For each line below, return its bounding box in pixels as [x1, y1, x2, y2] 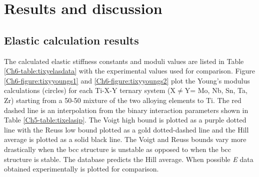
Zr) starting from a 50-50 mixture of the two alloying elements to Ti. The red [4, 94, 241, 105]
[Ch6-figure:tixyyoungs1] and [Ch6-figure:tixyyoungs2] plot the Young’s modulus [4, 75, 250, 85]
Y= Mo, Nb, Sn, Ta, [184, 85, 247, 95]
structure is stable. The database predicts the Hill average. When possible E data [4, 153, 253, 164]
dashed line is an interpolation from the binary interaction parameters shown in [4, 104, 248, 115]
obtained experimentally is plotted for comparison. [4, 163, 159, 174]
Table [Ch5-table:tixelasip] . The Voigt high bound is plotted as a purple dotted [4, 114, 246, 125]
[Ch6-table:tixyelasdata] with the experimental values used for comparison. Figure [4, 65, 255, 76]
